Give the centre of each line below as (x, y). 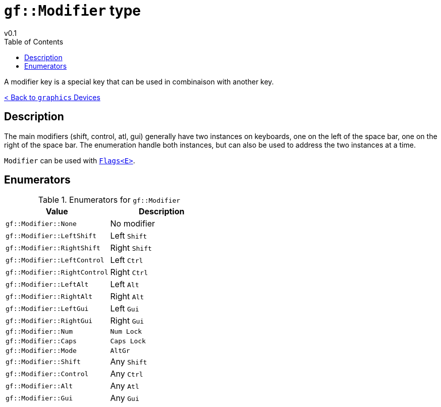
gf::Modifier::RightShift (53, 248)
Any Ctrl (127, 374)
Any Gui (125, 398)
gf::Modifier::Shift (43, 361)
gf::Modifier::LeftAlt (47, 284)
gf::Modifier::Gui (39, 398)
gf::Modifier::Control (47, 374)
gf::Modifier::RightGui (49, 321)
